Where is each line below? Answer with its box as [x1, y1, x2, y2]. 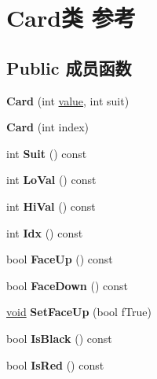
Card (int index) [6, 119, 89, 135]
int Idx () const [6, 224, 83, 241]
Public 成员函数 [6, 55, 132, 79]
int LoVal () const [6, 171, 97, 188]
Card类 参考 [6, 2, 136, 34]
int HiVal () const [6, 197, 96, 214]
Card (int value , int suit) [6, 92, 130, 109]
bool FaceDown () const [6, 277, 128, 293]
